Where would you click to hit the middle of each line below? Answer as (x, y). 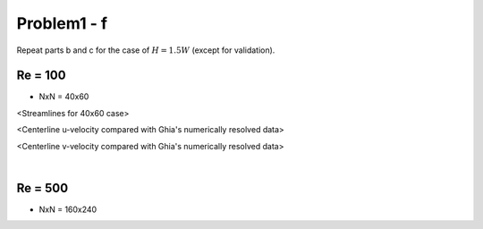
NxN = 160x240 (68, 209)
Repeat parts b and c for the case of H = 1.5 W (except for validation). (146, 50)
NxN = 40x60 (64, 97)
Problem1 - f (62, 23)
